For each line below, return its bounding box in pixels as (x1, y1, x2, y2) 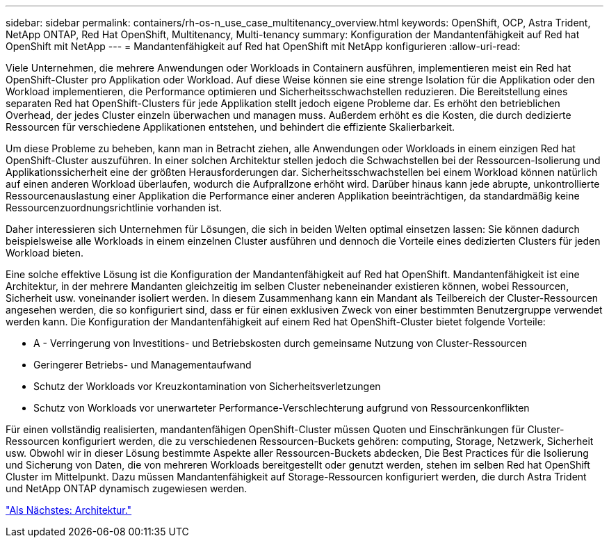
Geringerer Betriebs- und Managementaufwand (33, 359, 252, 371)
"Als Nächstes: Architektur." (6, 504, 132, 516)
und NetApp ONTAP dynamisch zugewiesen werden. (6, 483, 247, 494)
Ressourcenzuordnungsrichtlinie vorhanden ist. (6, 202, 222, 213)
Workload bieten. (6, 247, 83, 259)
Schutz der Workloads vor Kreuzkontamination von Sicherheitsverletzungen (33, 380, 381, 392)
